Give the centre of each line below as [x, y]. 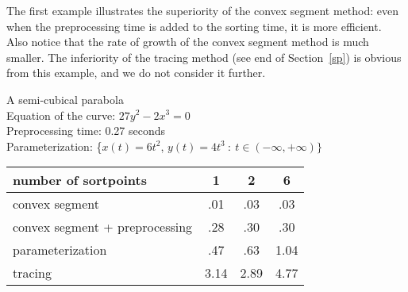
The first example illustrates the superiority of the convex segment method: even [203, 10]
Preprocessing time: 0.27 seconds [86, 131]
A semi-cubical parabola [65, 99]
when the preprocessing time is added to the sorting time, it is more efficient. [194, 26]
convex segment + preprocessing [103, 227]
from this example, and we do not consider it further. [136, 73]
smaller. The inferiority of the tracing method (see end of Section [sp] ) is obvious [204, 57]
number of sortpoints [80, 180]
